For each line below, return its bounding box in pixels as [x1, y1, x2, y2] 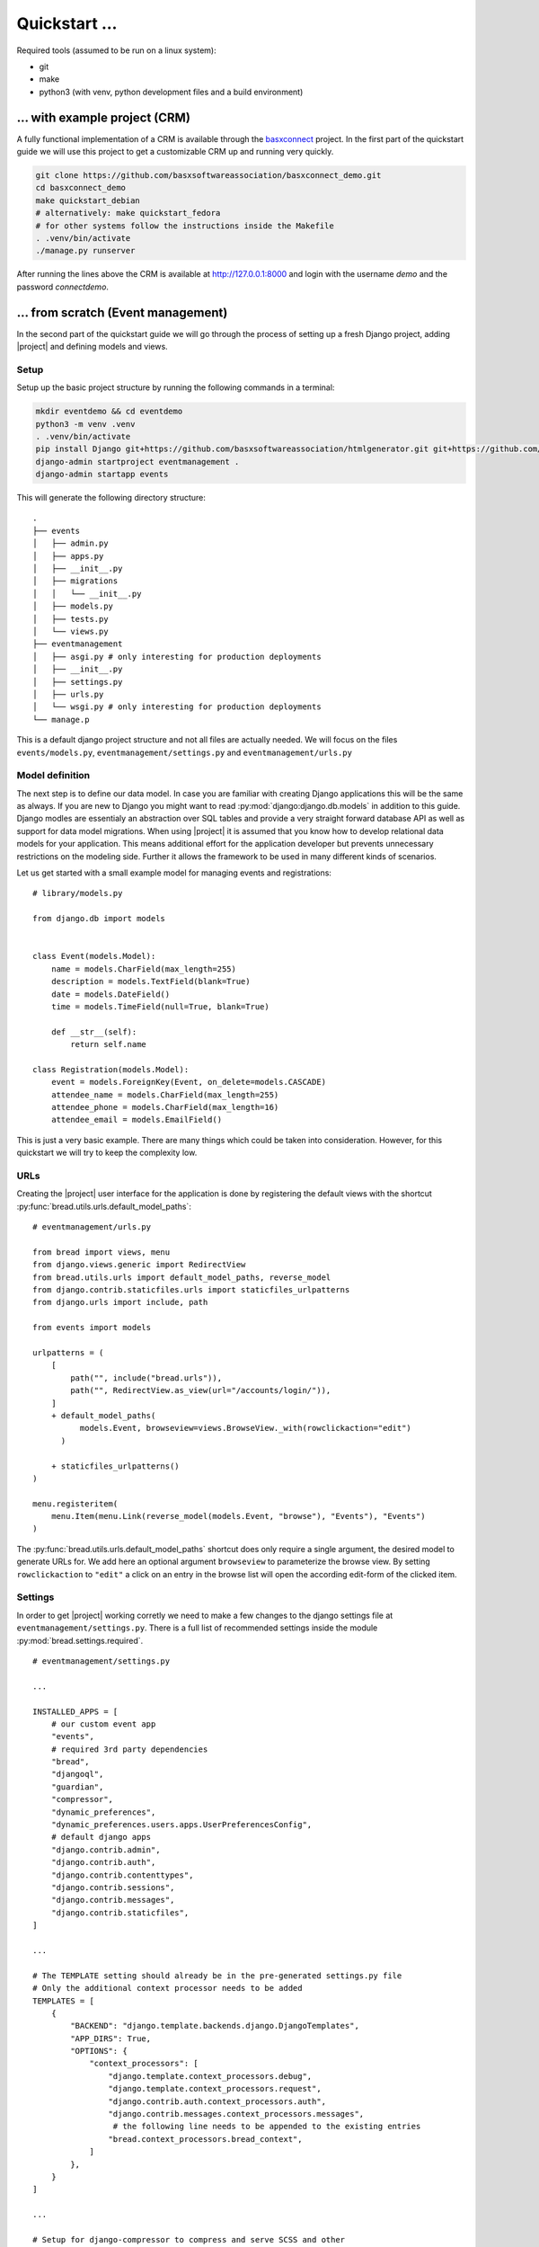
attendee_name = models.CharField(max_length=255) [50, 1089, 279, 1100]
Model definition [16, 769, 91, 782]
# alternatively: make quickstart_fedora [35, 208, 221, 218]
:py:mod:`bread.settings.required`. [16, 1635, 144, 1646]
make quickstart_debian [35, 195, 141, 206]
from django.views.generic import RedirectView [32, 1259, 246, 1270]
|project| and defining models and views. [16, 342, 168, 352]
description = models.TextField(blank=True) [50, 976, 251, 987]
